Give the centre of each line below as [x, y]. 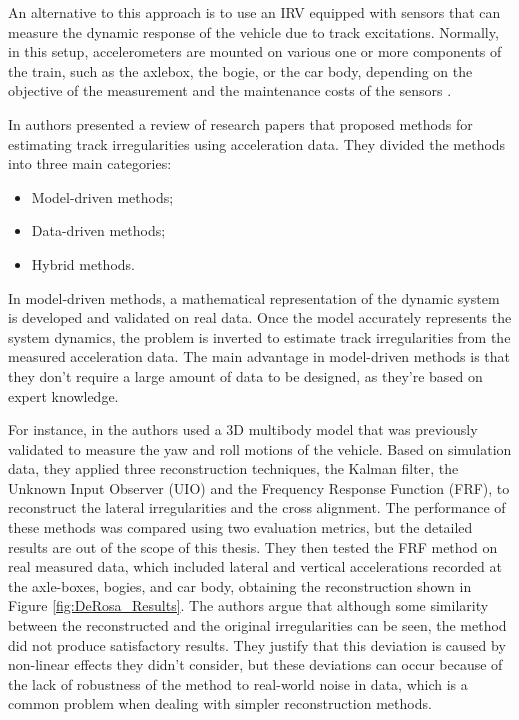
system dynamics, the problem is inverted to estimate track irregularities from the [259, 336]
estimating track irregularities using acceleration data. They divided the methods [257, 143]
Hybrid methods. [83, 263]
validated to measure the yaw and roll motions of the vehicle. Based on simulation [260, 448]
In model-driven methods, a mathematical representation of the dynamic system [254, 297]
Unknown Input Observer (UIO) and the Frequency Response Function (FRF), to [259, 487]
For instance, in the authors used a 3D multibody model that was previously [243, 429]
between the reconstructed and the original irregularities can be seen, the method [257, 625]
